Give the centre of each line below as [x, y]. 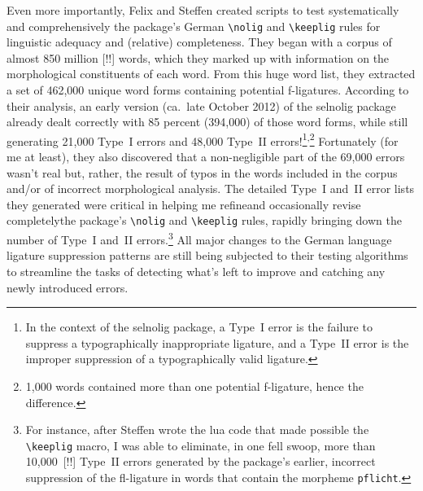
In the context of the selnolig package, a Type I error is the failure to [199, 327]
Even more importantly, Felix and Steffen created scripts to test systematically [203, 10]
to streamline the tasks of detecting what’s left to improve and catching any [196, 271]
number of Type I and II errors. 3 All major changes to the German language [199, 238]
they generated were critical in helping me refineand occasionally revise [184, 204]
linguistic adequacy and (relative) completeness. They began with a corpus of [199, 42]
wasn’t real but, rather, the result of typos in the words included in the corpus [202, 172]
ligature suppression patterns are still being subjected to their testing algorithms [207, 255]
